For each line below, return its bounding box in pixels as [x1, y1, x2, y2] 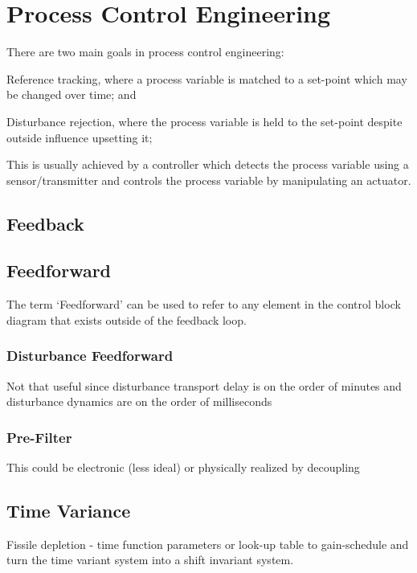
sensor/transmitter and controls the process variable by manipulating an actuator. [6, 171, 411, 188]
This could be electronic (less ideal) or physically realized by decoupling [6, 459, 360, 476]
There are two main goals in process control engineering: [6, 43, 284, 60]
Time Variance [6, 498, 131, 523]
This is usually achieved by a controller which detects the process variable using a [6, 156, 409, 173]
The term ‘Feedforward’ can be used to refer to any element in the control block [6, 296, 401, 313]
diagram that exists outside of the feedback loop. [6, 311, 247, 328]
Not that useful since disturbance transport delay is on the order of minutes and [6, 377, 402, 394]
